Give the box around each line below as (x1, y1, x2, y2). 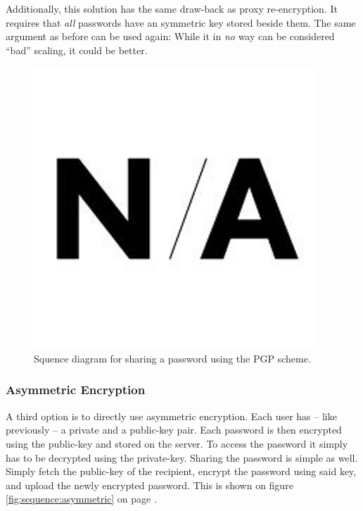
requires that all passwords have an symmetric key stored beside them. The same (6, 15, 356, 30)
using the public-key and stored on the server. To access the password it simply (6, 436, 348, 450)
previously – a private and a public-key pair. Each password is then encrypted (6, 422, 342, 437)
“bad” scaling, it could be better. (6, 42, 148, 57)
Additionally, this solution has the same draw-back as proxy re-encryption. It (6, 1, 338, 15)
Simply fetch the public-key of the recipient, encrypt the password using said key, (6, 464, 357, 479)
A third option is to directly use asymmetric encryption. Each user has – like (6, 408, 337, 423)
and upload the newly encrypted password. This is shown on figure (6, 477, 293, 492)
